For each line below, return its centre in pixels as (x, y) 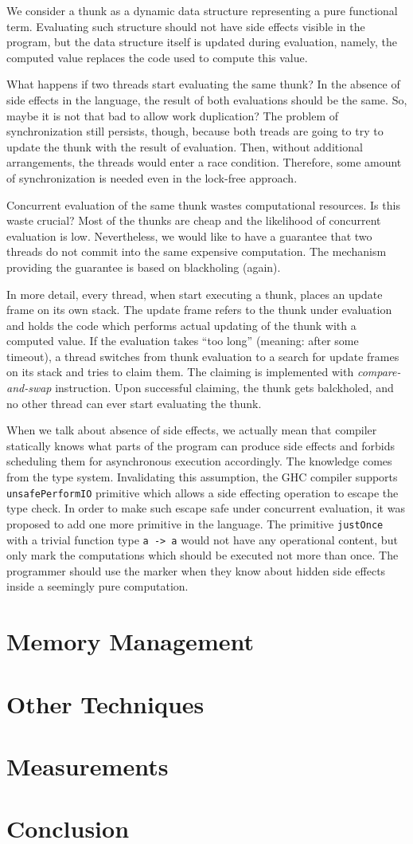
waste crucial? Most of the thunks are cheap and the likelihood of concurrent (194, 220)
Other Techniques (105, 703)
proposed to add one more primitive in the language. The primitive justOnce (195, 523)
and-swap (29, 388)
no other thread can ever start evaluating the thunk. (134, 403)
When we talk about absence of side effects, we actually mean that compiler (192, 430)
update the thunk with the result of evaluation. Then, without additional (185, 146)
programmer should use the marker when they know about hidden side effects (196, 570)
